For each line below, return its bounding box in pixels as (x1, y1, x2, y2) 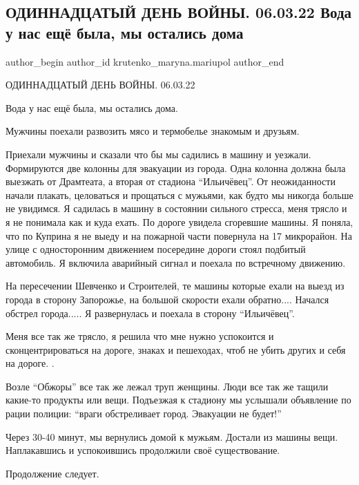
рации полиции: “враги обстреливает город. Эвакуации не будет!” (6, 406, 282, 421)
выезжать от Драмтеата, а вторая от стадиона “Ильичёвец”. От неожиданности (6, 174, 336, 189)
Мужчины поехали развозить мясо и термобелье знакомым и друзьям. (6, 124, 300, 138)
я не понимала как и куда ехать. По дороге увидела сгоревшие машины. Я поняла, (6, 214, 353, 229)
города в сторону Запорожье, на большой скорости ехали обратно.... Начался (6, 292, 329, 306)
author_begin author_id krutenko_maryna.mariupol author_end (6, 54, 284, 68)
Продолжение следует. (6, 466, 99, 480)
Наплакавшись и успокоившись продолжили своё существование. (6, 443, 280, 457)
